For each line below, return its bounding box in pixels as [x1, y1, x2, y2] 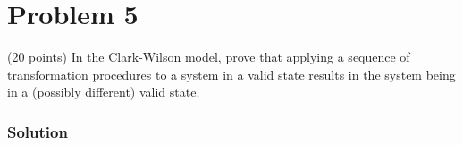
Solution [7, 120, 68, 142]
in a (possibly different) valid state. [7, 82, 200, 101]
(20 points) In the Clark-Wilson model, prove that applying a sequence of [7, 47, 410, 66]
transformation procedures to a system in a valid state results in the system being [7, 64, 456, 83]
